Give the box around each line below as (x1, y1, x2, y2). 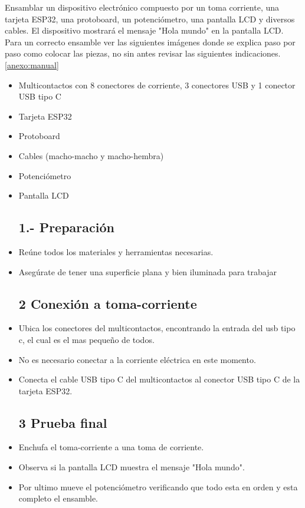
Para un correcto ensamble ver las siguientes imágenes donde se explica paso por (5, 35, 296, 48)
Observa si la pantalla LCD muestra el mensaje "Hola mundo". (18, 461, 245, 473)
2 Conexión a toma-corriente (18, 294, 197, 312)
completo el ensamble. (18, 492, 99, 504)
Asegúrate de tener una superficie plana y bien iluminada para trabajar (18, 265, 277, 278)
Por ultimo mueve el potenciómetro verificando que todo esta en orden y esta (18, 480, 298, 493)
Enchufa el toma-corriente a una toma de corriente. (18, 441, 204, 453)
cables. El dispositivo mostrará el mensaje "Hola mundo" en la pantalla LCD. (5, 24, 284, 37)
